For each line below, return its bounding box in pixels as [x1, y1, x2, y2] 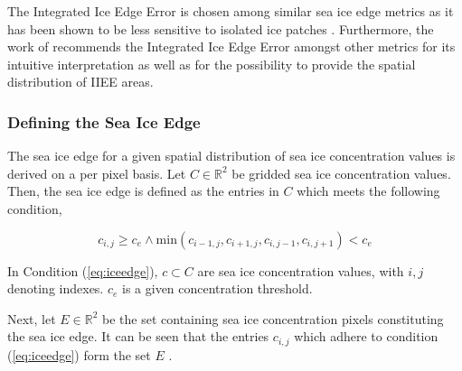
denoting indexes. [7, 279, 104, 298]
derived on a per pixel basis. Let [7, 163, 186, 182]
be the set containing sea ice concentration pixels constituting [102, 309, 444, 328]
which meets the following [297, 181, 440, 200]
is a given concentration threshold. [122, 279, 313, 298]
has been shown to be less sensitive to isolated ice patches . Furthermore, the [7, 19, 434, 38]
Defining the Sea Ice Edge [7, 110, 201, 133]
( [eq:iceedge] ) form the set [7, 345, 151, 364]
